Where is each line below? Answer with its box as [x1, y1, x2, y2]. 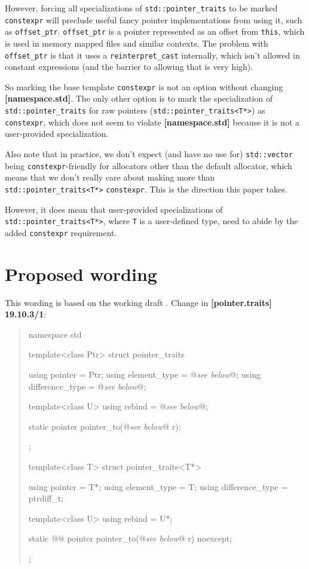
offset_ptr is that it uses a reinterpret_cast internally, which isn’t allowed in [5, 48, 300, 61]
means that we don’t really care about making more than [5, 171, 215, 183]
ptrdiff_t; [28, 492, 64, 504]
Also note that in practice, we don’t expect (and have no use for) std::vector [5, 147, 293, 160]
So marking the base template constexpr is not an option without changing [5, 80, 283, 93]
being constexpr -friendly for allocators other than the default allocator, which [5, 159, 292, 172]
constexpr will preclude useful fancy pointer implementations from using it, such [5, 13, 302, 26]
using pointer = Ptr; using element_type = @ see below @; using [28, 368, 261, 380]
